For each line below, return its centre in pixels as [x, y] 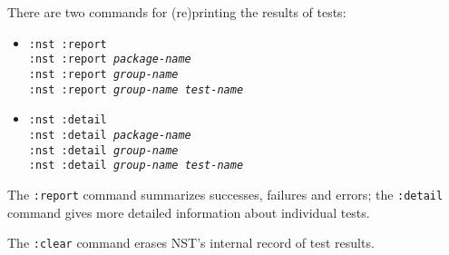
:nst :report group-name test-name [136, 89]
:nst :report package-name [110, 59]
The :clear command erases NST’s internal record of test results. [191, 243]
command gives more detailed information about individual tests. [189, 212]
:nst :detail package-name [110, 135]
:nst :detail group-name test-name [136, 166]
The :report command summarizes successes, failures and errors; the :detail [225, 194]
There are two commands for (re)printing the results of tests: [177, 12]
